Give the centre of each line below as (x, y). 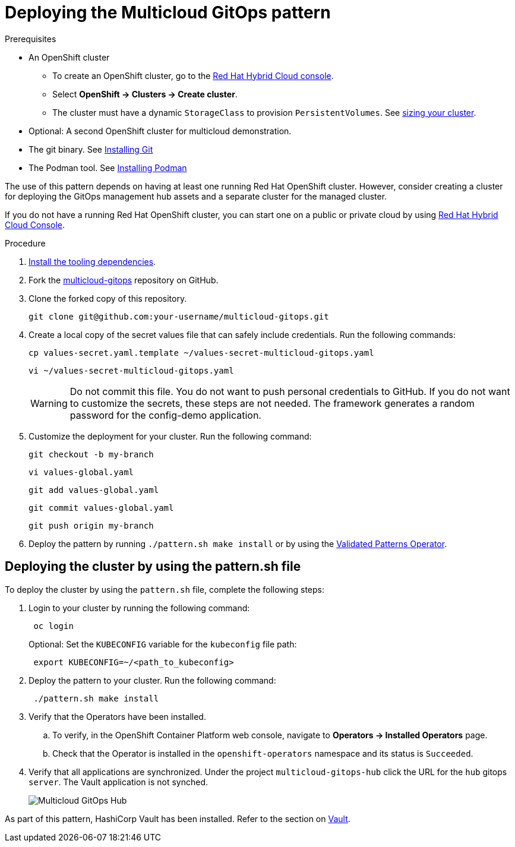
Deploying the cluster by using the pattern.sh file (153, 567)
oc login (53, 626)
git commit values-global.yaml (101, 508)
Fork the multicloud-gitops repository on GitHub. (124, 280)
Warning (49, 403)
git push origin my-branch (91, 525)
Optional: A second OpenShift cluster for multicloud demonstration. (160, 131)
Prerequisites (31, 39)
